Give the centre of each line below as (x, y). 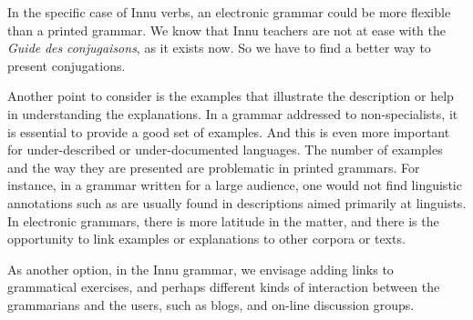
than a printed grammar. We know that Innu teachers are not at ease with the (226, 30)
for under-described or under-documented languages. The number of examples (225, 150)
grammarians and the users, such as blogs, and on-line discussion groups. (211, 304)
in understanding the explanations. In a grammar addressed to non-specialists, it (233, 113)
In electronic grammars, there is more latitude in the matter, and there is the (223, 220)
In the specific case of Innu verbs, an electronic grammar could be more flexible (229, 12)
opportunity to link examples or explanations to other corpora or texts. (206, 239)
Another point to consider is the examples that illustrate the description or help (231, 96)
